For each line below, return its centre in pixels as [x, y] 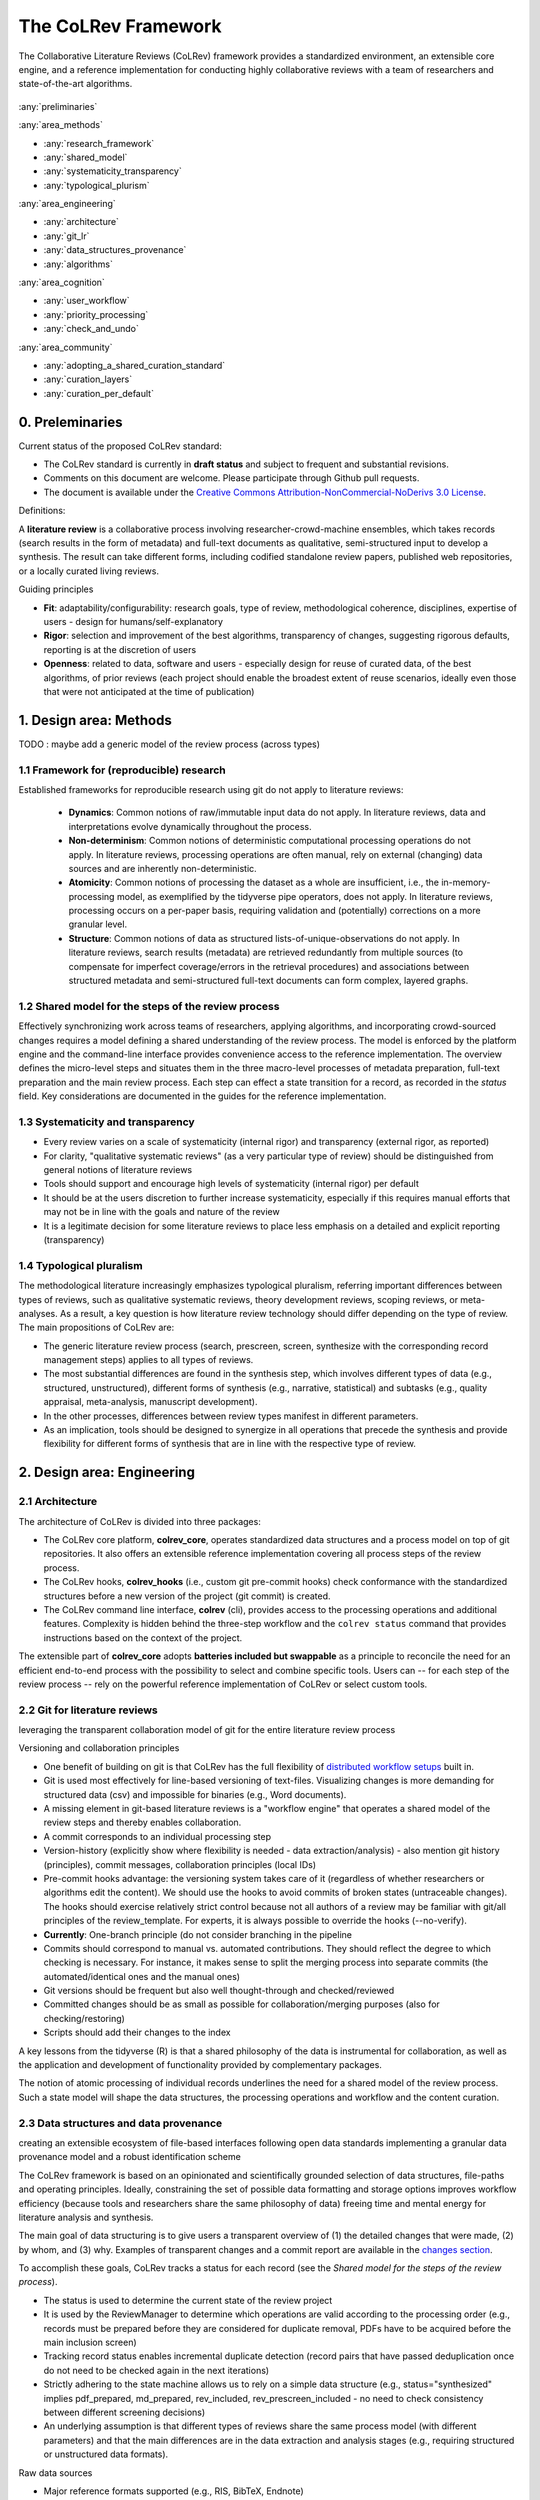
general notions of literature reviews [118, 1170]
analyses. [38, 1313]
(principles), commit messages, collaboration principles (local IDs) [180, 1864]
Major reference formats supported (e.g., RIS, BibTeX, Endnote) [173, 2491]
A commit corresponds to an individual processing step [157, 1836]
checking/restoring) [84, 2018]
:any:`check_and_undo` [91, 329]
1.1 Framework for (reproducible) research [122, 770]
